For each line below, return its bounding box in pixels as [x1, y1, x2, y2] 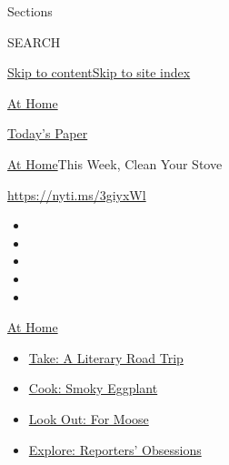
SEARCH [7, 32, 61, 51]
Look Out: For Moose [28, 409, 149, 428]
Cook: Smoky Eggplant [28, 379, 158, 398]
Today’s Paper [7, 124, 88, 143]
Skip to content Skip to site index [7, 63, 191, 82]
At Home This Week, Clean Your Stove [7, 154, 223, 173]
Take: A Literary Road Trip [28, 348, 184, 367]
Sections [7, 2, 53, 20]
